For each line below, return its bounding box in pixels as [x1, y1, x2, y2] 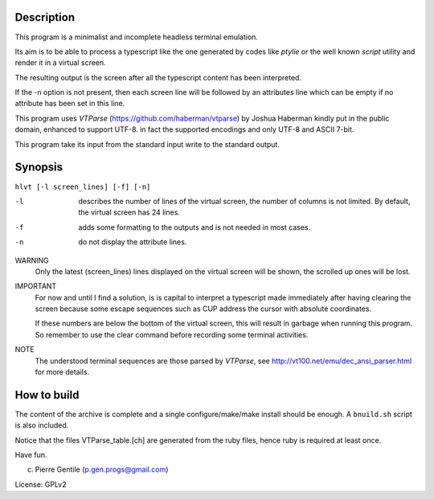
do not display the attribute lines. [78, 237, 187, 247]
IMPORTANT [14, 281, 57, 291]
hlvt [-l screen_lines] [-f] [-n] [14, 182, 151, 191]
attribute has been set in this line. [14, 99, 125, 108]
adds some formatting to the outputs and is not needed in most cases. [78, 222, 311, 232]
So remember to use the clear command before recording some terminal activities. [35, 329, 309, 339]
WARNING [14, 256, 49, 265]
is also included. [14, 420, 69, 430]
